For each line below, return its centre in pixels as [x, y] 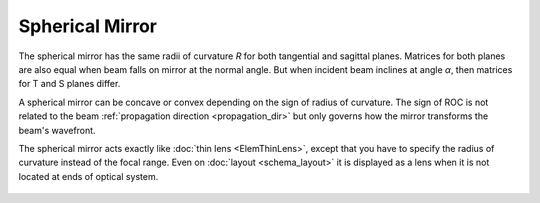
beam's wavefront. [57, 130]
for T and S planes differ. [69, 84]
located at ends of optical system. [88, 176]
